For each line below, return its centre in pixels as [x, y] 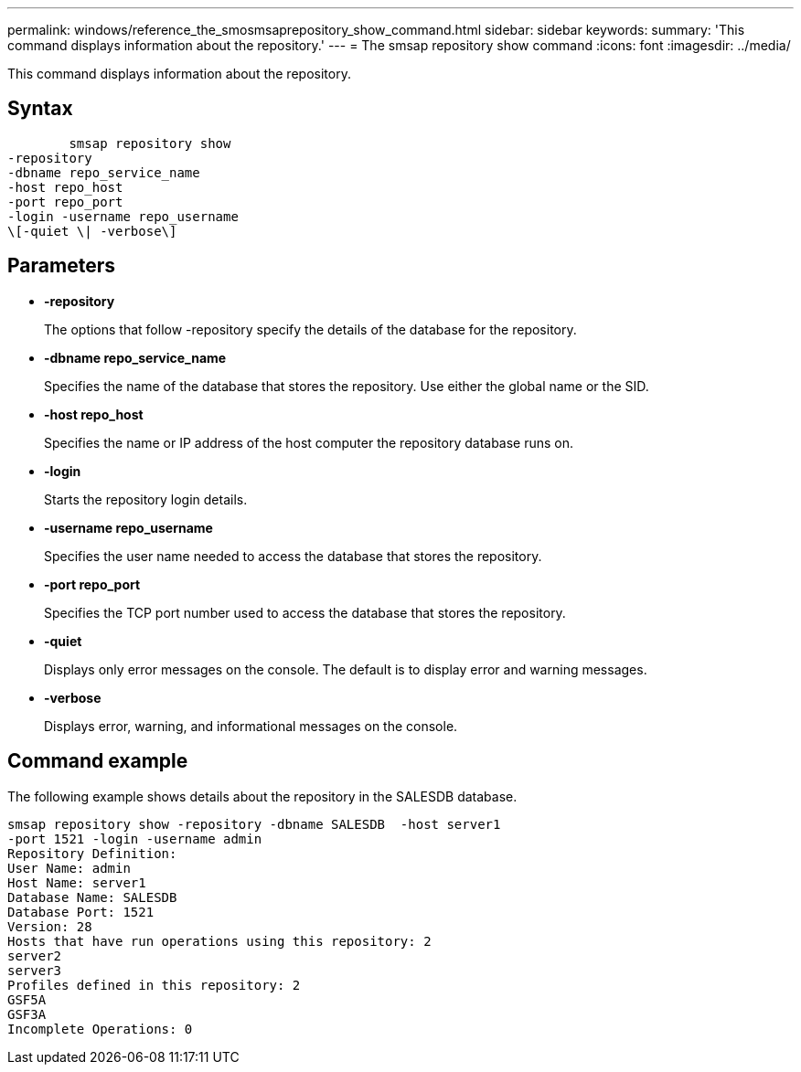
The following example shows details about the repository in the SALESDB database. [262, 796]
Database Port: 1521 [81, 912]
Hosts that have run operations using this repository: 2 [219, 941]
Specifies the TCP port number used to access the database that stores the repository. [305, 612]
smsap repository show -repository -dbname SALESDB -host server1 [254, 824]
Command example [98, 761]
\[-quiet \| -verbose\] [92, 231]
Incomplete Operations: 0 [100, 1029]
